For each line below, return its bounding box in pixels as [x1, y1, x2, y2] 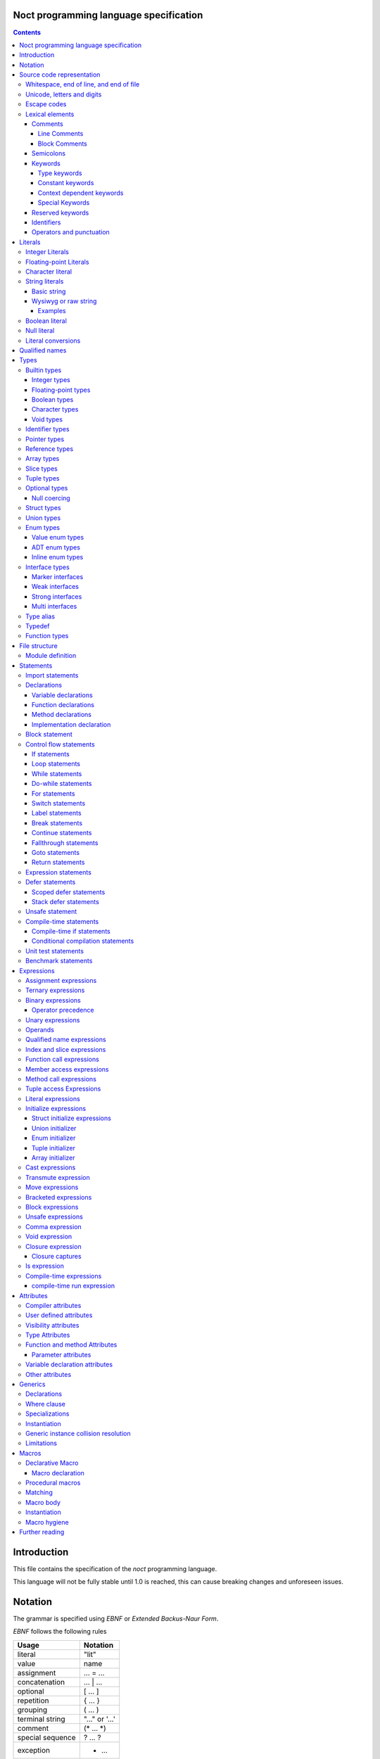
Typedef [25, 621, 50, 630]
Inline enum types [32, 553, 84, 561]
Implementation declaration [32, 720, 111, 728]
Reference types [25, 444, 74, 453]
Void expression [25, 1232, 72, 1241]
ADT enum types [32, 542, 81, 552]
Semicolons [32, 149, 66, 158]
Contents [13, 28, 42, 37]
